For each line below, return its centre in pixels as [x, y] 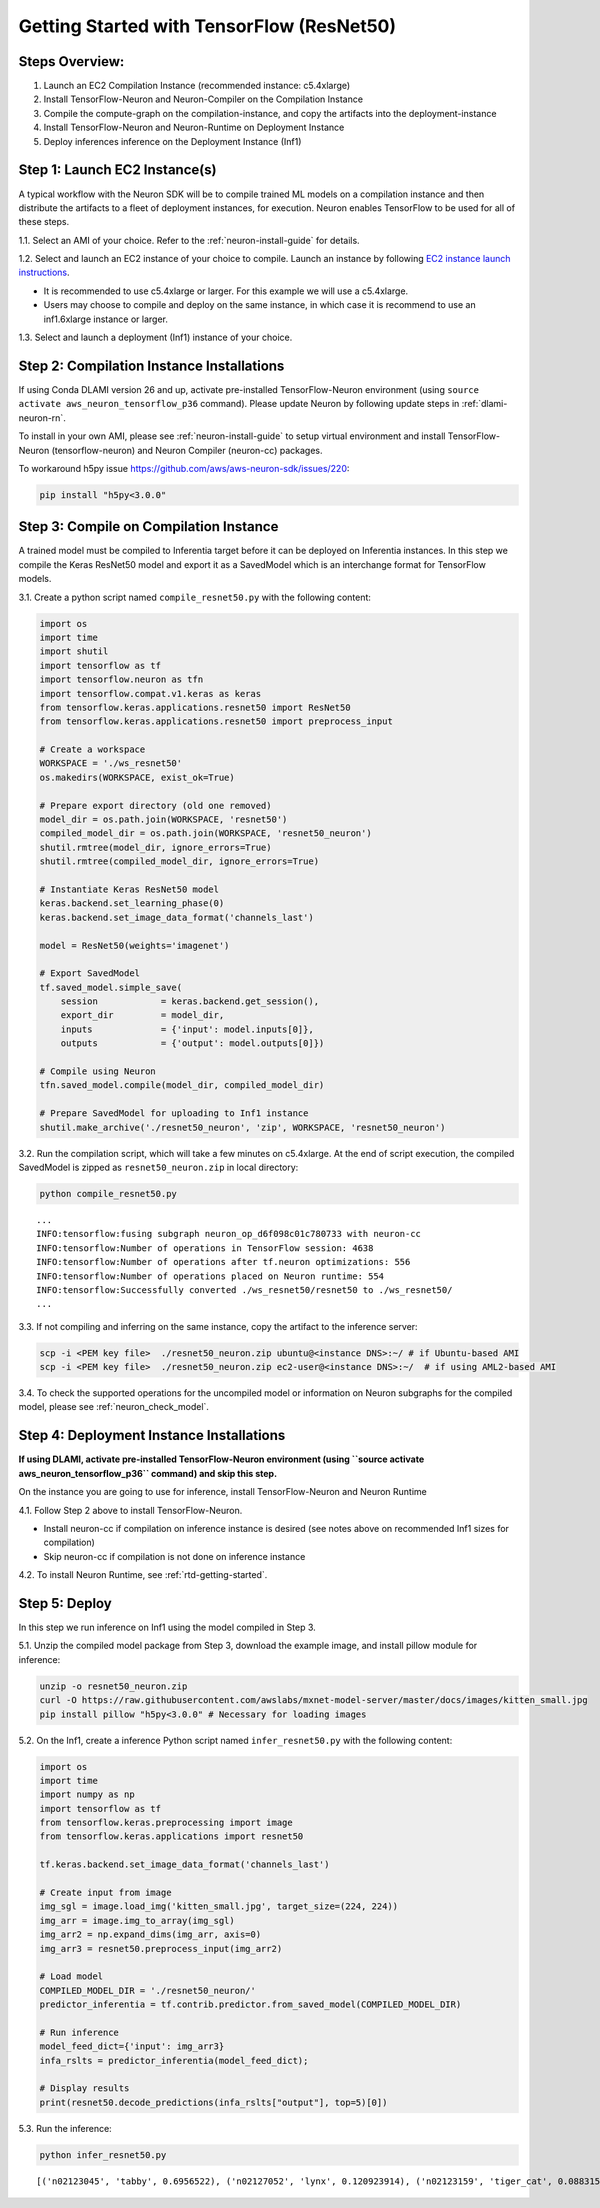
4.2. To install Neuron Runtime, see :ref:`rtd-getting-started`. [143, 1575]
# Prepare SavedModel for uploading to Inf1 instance [174, 1113]
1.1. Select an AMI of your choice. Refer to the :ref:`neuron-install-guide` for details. [189, 240]
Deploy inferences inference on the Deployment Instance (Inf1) [172, 141]
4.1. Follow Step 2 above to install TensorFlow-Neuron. [130, 1510]
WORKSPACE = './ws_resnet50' [111, 763]
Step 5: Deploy [65, 1603]
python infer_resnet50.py [103, 2154]
